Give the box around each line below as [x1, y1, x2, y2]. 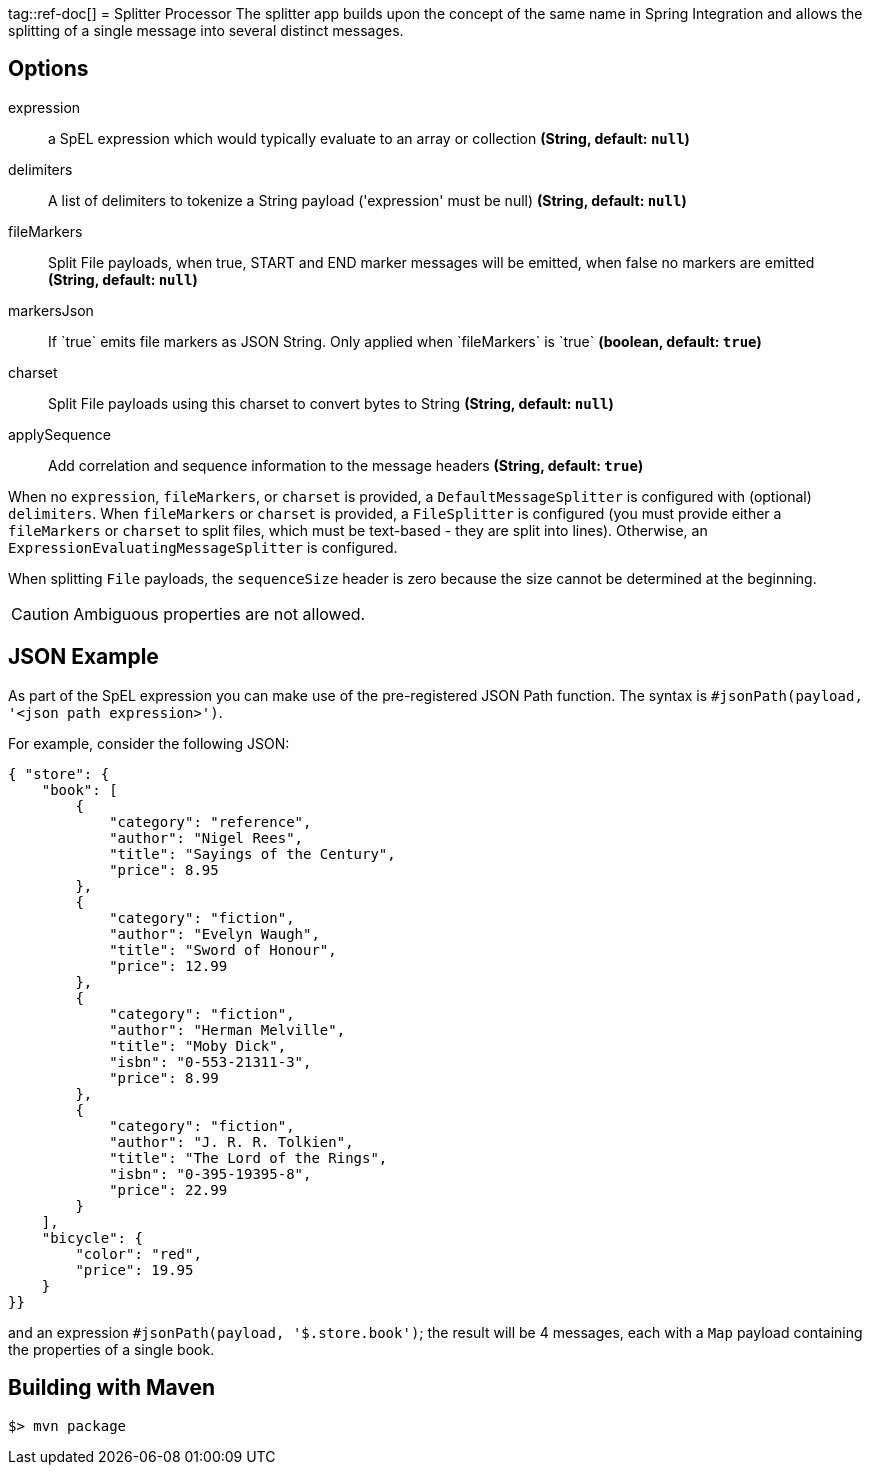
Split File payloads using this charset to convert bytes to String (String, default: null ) [48, 394, 614, 412]
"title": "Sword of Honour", [109, 941, 337, 958]
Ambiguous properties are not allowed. [73, 603, 366, 624]
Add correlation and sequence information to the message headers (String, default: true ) [48, 456, 644, 474]
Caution [11, 603, 70, 624]
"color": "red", [75, 1245, 202, 1262]
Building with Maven [8, 1375, 216, 1401]
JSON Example [8, 644, 159, 670]
